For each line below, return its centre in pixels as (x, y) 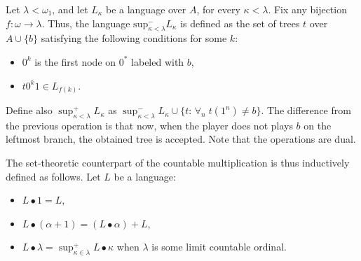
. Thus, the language (86, 23)
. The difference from (306, 110)
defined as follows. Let (53, 176)
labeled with (158, 61)
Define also (29, 110)
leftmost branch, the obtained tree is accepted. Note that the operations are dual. (181, 139)
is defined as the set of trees (240, 23)
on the (318, 125)
